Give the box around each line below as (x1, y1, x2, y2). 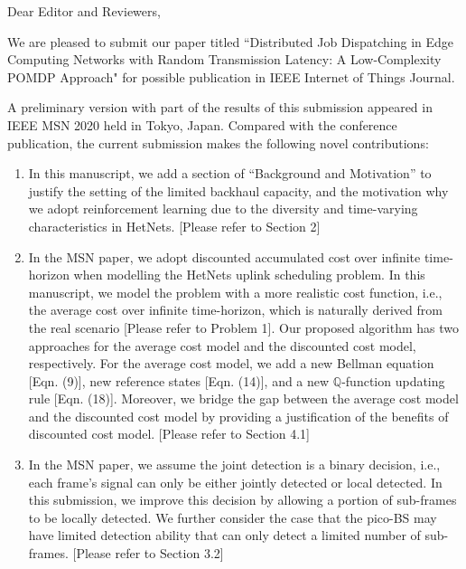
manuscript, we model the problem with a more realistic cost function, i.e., (28, 282, 443, 301)
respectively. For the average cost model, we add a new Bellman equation (28, 354, 434, 373)
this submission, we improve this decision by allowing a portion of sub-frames (28, 490, 457, 509)
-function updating (341, 371, 445, 390)
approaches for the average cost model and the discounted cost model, (28, 336, 416, 355)
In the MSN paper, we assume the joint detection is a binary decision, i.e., (28, 455, 441, 474)
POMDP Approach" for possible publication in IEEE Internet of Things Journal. (7, 67, 455, 86)
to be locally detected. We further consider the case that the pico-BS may (28, 507, 437, 526)
